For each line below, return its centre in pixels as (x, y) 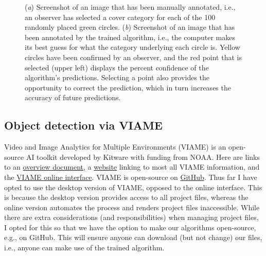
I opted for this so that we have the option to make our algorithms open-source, (130, 227)
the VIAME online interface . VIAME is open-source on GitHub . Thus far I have (131, 177)
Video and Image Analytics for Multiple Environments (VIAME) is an (115, 147)
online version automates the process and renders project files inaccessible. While (132, 207)
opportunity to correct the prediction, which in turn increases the (128, 87)
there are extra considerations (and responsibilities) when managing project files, (131, 217)
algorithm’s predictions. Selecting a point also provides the (117, 77)
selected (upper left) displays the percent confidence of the (117, 67)
